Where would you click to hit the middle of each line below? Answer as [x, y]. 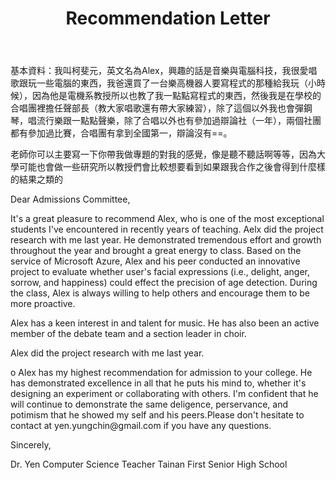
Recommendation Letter [168, 18]
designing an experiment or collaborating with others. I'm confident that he [164, 394]
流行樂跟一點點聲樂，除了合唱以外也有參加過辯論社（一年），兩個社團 [179, 121]
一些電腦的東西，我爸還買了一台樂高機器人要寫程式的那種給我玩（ [172, 83]
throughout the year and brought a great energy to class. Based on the [156, 251]
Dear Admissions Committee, [70, 199]
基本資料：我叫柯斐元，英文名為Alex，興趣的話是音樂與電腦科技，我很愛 [159, 71]
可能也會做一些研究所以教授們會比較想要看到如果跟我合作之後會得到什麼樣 [172, 167]
